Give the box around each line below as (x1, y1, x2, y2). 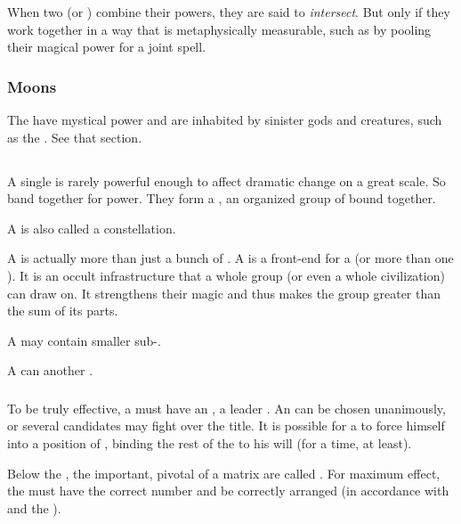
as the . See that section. (7, 127, 142, 146)
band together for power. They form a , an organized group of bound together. (7, 189, 436, 208)
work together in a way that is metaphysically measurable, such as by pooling (7, 20, 432, 38)
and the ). (7, 498, 61, 517)
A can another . (7, 361, 93, 380)
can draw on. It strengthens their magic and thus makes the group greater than (7, 283, 441, 302)
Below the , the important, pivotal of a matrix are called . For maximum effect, (7, 463, 441, 482)
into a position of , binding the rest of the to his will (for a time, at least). (7, 434, 412, 453)
